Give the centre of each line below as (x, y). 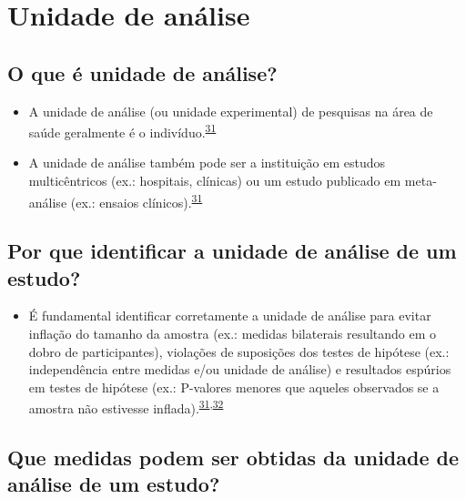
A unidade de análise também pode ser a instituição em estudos (207, 163)
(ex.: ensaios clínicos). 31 (137, 200)
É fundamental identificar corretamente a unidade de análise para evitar (230, 316)
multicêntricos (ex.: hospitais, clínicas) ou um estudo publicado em (215, 181)
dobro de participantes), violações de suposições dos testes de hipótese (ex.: (239, 351)
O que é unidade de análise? (142, 72)
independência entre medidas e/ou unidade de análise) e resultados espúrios (240, 369)
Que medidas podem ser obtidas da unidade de (233, 458)
